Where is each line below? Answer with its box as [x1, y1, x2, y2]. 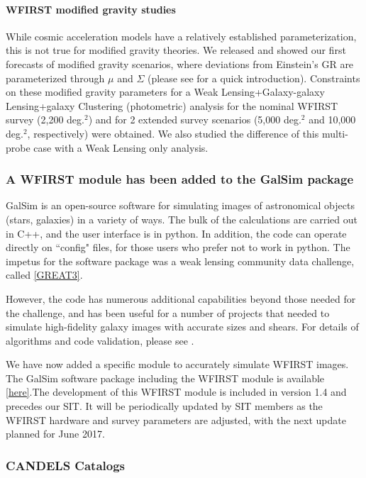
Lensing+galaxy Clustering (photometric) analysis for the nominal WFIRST [6, 98, 338, 113]
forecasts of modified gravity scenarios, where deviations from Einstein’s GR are [6, 56, 354, 71]
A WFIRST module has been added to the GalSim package [6, 170, 354, 188]
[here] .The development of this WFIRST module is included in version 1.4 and [6, 384, 347, 399]
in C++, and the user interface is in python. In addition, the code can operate [6, 226, 347, 240]
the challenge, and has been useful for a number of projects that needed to [6, 305, 330, 320]
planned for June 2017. [6, 426, 105, 441]
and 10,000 [309, 112, 356, 127]
